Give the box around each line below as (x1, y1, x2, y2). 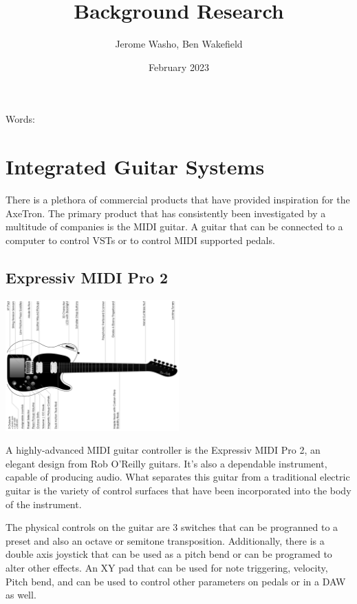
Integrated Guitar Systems (6, 152, 265, 181)
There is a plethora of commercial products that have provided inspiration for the (6, 192, 350, 207)
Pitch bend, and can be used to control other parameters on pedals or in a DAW (6, 574, 346, 588)
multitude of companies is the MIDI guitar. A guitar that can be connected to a (6, 219, 343, 234)
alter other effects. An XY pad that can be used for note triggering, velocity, (6, 560, 328, 574)
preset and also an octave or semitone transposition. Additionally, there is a (6, 533, 325, 547)
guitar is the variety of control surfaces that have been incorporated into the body (6, 483, 351, 497)
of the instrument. (6, 496, 82, 511)
